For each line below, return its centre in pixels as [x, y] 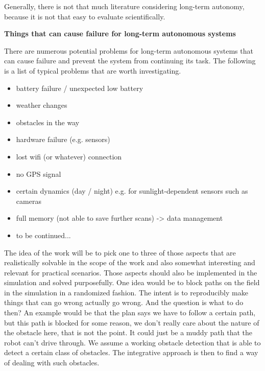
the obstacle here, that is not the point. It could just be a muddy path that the [128, 332]
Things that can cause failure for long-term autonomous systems [120, 33]
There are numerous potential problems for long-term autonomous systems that [129, 50]
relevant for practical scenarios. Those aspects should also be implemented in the [131, 272]
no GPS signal [39, 173]
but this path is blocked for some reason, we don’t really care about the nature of [132, 322]
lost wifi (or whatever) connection [69, 156]
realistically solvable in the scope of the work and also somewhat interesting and [130, 262]
